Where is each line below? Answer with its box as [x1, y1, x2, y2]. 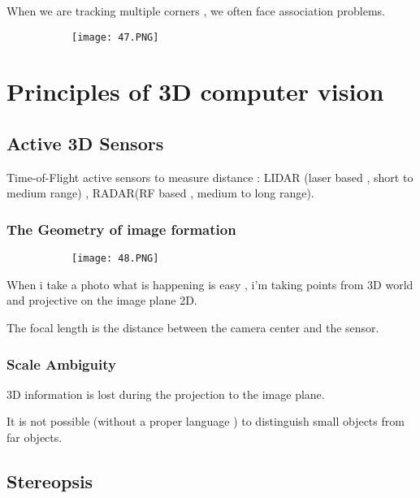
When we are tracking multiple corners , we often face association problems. [6, 2, 385, 19]
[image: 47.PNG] [71, 31, 159, 43]
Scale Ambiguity [6, 353, 116, 374]
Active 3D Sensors [6, 131, 164, 156]
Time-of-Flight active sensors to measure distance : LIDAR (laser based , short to [6, 168, 414, 185]
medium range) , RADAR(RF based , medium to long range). [6, 184, 314, 201]
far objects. [6, 429, 63, 446]
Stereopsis [6, 469, 93, 494]
